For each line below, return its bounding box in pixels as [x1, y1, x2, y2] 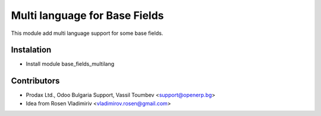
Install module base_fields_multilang [26, 60, 115, 67]
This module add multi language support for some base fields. [11, 30, 163, 37]
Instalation [11, 45, 52, 55]
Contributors [11, 76, 60, 86]
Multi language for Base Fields [11, 9, 164, 22]
